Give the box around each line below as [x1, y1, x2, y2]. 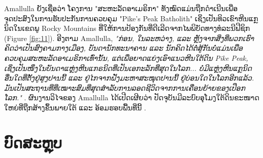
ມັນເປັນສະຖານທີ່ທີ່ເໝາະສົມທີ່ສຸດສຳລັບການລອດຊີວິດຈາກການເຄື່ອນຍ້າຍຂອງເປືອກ [4, 82, 245, 93]
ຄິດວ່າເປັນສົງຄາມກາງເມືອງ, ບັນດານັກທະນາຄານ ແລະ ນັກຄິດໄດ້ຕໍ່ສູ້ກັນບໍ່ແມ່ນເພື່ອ [4, 43, 243, 53]
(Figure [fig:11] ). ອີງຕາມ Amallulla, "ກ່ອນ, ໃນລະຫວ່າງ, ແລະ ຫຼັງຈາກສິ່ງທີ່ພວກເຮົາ [4, 32, 254, 43]
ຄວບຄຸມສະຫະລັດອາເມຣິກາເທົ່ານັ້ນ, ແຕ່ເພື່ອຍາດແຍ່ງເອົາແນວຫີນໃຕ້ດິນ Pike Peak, [4, 52, 248, 63]
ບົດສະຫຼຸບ [4, 132, 62, 152]
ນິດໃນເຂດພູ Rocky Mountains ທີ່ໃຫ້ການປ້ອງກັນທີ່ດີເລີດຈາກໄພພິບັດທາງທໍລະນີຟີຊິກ [4, 23, 250, 33]
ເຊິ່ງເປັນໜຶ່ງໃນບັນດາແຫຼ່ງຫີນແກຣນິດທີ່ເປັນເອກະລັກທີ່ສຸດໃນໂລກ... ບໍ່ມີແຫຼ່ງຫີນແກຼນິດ [4, 62, 252, 73]
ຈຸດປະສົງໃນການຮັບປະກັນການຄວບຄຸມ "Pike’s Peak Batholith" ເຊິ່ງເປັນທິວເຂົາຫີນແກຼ [4, 13, 258, 23]
